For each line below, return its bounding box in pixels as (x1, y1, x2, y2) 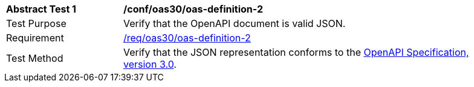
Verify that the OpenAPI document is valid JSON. (123, 17, 346, 29)
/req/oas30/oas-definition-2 (123, 32, 251, 44)
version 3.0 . (123, 58, 177, 70)
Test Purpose (6, 17, 67, 29)
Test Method (6, 52, 63, 64)
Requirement (6, 32, 64, 44)
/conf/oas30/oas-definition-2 (123, 3, 263, 15)
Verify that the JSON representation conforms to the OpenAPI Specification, (123, 46, 469, 58)
